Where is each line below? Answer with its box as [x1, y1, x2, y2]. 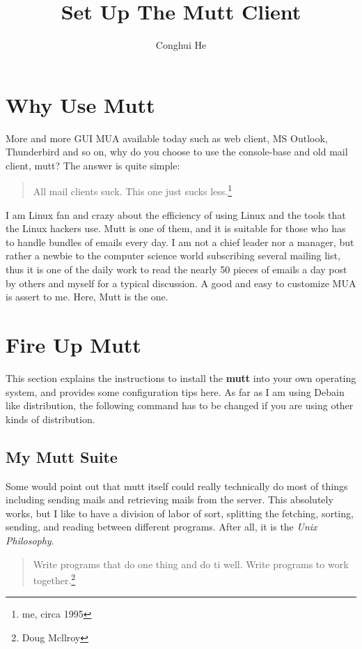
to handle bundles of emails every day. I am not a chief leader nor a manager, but [6, 234, 354, 249]
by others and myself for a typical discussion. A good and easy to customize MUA [6, 275, 356, 290]
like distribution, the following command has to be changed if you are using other [6, 398, 354, 413]
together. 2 [33, 571, 76, 587]
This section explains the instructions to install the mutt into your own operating [6, 370, 356, 385]
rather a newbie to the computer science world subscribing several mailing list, [6, 248, 340, 263]
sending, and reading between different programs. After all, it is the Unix [6, 519, 317, 534]
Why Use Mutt [6, 90, 155, 119]
